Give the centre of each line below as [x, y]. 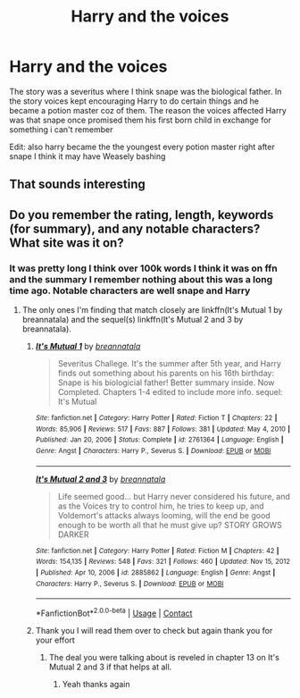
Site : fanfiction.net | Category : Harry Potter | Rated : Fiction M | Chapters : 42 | [157, 551]
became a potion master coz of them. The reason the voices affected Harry [148, 110]
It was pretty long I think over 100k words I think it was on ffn [144, 268]
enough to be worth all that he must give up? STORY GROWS [170, 525]
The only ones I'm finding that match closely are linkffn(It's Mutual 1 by [152, 310]
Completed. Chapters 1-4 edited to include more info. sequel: [170, 392]
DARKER [73, 534]
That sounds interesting [77, 185]
